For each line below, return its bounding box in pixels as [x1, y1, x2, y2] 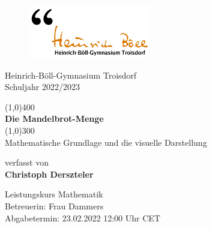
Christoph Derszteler [5, 167, 94, 180]
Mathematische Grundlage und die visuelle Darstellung [5, 136, 207, 148]
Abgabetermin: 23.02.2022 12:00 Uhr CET [5, 211, 160, 224]
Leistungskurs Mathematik [5, 188, 103, 200]
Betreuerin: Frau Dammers [5, 199, 104, 212]
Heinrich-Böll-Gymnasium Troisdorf [5, 68, 137, 81]
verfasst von [5, 156, 49, 169]
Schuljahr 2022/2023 [5, 80, 80, 93]
